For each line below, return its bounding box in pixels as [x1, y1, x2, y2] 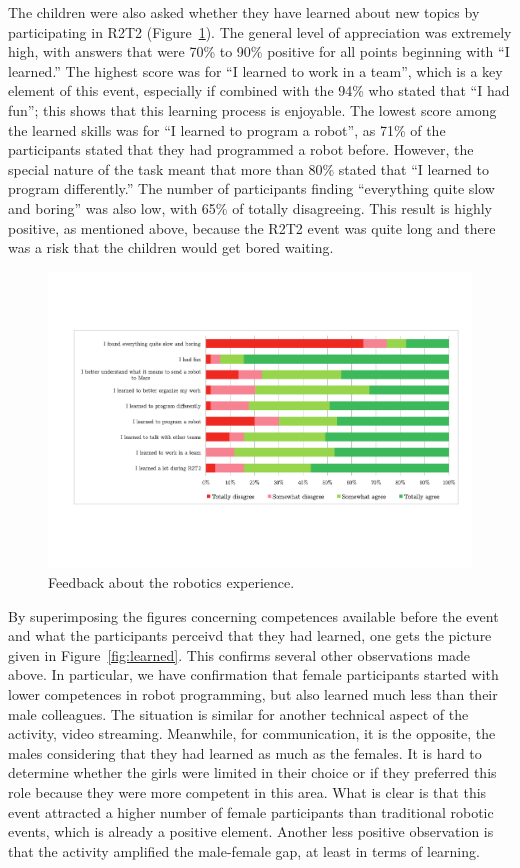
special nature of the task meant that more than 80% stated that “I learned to [8, 158, 489, 179]
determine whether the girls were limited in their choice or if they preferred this [8, 762, 497, 783]
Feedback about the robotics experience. [48, 572, 295, 593]
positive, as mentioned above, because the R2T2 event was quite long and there [8, 217, 496, 238]
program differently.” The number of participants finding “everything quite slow [8, 178, 495, 199]
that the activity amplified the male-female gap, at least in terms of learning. [8, 840, 480, 861]
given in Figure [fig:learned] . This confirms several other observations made [8, 644, 471, 665]
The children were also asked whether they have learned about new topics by [8, 2, 480, 22]
